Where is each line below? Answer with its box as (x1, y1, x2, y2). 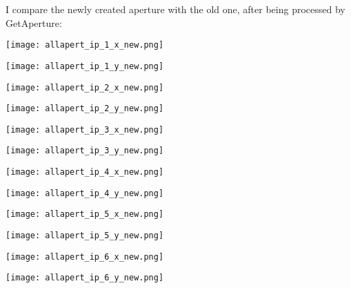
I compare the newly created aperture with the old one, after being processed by (6, 2, 345, 16)
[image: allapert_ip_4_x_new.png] (6, 167, 164, 177)
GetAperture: (6, 15, 62, 30)
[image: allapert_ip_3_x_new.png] (6, 124, 164, 135)
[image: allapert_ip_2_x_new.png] (6, 82, 164, 93)
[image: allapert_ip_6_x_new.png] (6, 251, 164, 262)
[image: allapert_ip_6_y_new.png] (6, 273, 164, 283)
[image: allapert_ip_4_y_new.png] (6, 188, 164, 198)
